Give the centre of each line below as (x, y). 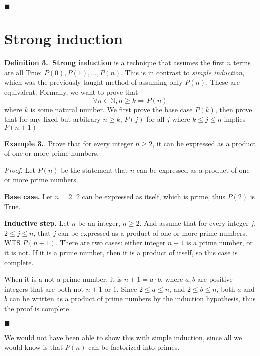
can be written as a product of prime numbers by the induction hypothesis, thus (133, 299)
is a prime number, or (220, 243)
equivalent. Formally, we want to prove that (71, 91)
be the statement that (94, 169)
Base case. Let (28, 197)
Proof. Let (20, 169)
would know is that (34, 347)
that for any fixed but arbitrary (52, 119)
